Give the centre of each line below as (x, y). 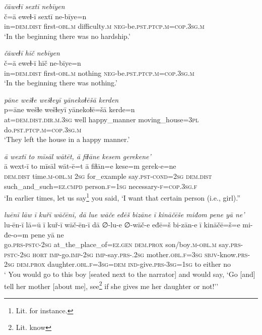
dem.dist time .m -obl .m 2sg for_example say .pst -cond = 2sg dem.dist (108, 176)
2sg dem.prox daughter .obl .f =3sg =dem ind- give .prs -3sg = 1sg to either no (118, 264)
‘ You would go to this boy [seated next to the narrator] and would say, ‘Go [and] (130, 274)
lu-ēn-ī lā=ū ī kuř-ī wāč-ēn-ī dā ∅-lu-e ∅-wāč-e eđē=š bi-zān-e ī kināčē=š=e (122, 224)
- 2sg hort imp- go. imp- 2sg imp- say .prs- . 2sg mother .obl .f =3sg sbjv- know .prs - (134, 254)
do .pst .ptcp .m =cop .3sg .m (43, 129)
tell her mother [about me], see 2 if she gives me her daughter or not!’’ (111, 285)
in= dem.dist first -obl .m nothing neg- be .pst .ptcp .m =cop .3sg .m (99, 73)
